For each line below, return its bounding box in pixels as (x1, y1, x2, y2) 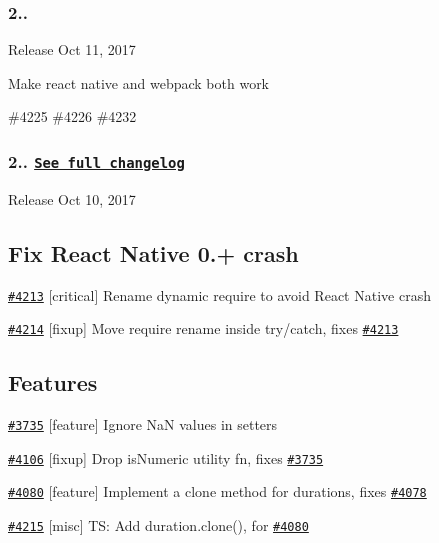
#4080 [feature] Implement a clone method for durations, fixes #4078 (8, 481, 427, 502)
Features (8, 367, 98, 398)
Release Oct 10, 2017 (8, 188, 136, 209)
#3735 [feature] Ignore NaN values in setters (8, 414, 278, 435)
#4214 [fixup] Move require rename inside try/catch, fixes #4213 (8, 318, 399, 339)
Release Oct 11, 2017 (8, 39, 136, 60)
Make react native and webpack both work (8, 72, 270, 93)
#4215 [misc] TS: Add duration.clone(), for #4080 (8, 515, 309, 536)
